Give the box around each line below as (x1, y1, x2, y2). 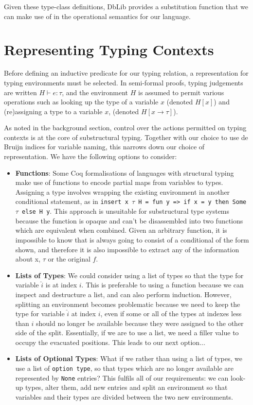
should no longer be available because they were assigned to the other (36, 318, 244, 328)
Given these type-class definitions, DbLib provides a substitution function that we (4, 1, 248, 11)
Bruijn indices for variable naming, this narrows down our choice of (4, 142, 205, 152)
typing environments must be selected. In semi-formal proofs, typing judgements (4, 77, 243, 87)
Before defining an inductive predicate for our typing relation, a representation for (4, 68, 249, 78)
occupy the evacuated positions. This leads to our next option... (15, 337, 205, 347)
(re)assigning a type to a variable (4, 106, 103, 116)
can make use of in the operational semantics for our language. (4, 11, 191, 21)
